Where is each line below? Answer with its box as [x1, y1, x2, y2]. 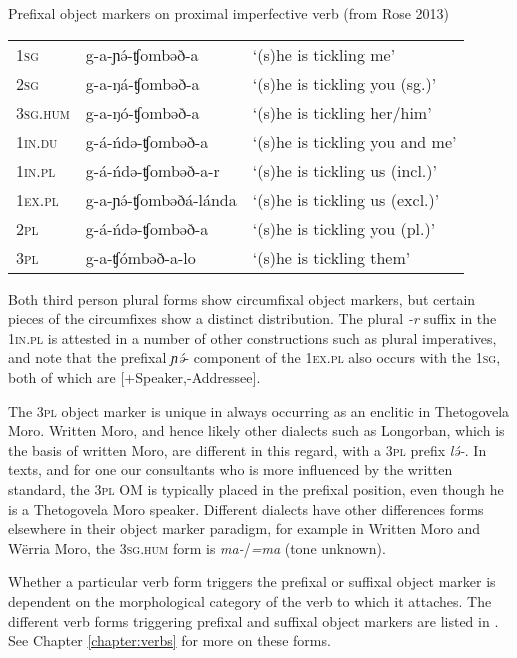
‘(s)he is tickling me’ [252, 42, 396, 66]
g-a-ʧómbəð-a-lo [85, 245, 196, 269]
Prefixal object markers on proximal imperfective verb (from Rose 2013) [8, 3, 450, 23]
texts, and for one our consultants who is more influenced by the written [8, 459, 453, 480]
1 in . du [16, 129, 58, 153]
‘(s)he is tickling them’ [252, 245, 411, 269]
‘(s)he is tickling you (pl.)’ [252, 216, 436, 240]
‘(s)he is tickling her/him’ [252, 100, 432, 124]
